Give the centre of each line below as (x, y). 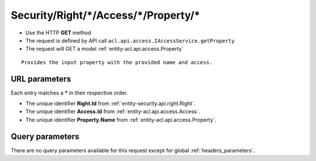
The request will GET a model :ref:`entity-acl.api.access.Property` (104, 49)
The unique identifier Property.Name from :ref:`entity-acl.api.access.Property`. (121, 120)
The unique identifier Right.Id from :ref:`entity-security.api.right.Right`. (110, 104)
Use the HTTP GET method (58, 33)
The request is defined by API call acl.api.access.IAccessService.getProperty (130, 40)
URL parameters (41, 79)
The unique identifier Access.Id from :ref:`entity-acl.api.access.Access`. (113, 111)
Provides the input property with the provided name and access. (117, 62)
